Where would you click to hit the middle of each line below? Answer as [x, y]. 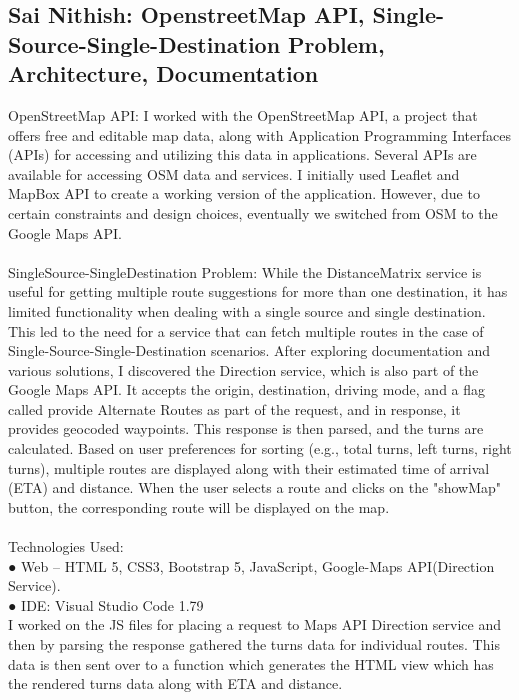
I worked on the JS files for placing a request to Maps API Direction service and [255, 624]
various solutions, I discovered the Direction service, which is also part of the [243, 369]
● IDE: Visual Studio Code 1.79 [106, 604]
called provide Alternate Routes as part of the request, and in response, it [234, 408]
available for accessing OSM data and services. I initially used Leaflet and [234, 173]
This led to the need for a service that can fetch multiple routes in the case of [246, 330]
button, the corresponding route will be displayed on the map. [199, 506]
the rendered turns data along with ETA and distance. [175, 683]
